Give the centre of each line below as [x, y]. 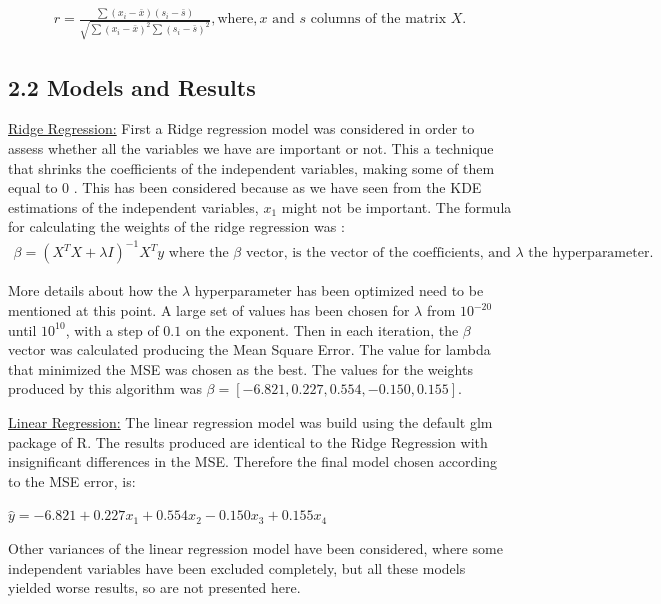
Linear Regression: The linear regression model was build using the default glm [250, 421]
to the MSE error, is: [72, 480]
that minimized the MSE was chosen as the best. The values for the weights [240, 368]
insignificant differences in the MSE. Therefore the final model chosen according [253, 461]
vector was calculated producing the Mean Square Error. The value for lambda [249, 349]
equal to [33, 187]
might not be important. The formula [396, 206]
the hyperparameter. [591, 253]
